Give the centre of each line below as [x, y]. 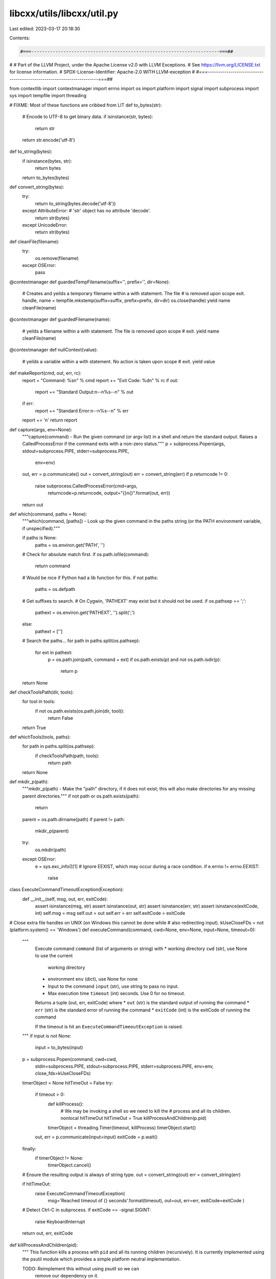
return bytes [48, 168]
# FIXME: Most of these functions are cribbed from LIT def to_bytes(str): [86, 105]
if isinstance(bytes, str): [47, 161]
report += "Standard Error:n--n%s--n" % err [82, 411]
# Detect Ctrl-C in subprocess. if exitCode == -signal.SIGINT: [87, 1210]
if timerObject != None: [59, 1158]
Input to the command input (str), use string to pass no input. [113, 986]
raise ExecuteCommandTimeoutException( [80, 1193]
